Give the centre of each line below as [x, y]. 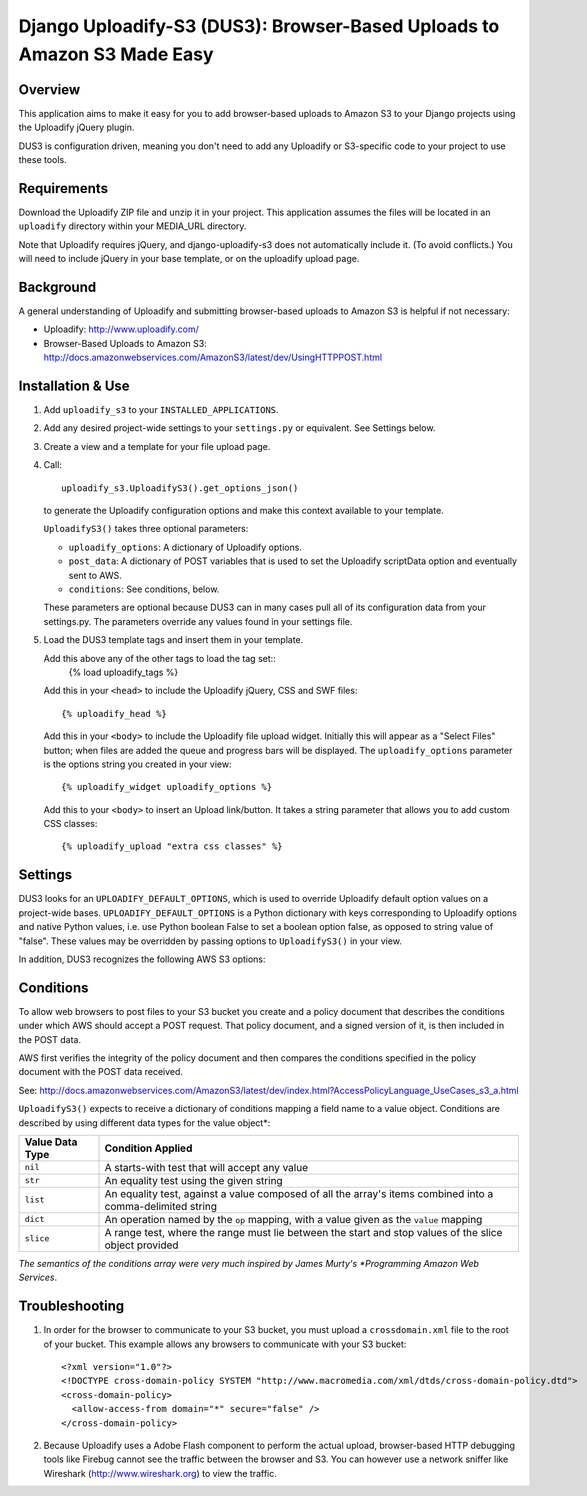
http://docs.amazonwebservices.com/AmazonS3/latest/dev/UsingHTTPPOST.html [213, 357]
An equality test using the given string [194, 1180]
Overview [49, 89]
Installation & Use [74, 386]
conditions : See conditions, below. [144, 589]
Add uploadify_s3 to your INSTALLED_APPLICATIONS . [161, 410]
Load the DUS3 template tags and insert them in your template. [173, 640]
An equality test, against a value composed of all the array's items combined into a [299, 1193]
